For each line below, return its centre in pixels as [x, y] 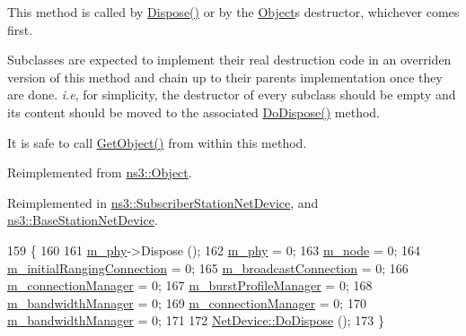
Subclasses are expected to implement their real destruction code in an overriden [229, 60]
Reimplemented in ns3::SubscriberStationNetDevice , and [163, 202]
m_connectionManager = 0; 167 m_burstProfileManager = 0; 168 [190, 285]
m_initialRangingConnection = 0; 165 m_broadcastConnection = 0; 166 [208, 267]
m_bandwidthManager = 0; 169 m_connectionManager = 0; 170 [187, 302]
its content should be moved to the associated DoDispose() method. [194, 112]
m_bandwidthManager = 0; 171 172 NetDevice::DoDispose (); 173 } [196, 320]
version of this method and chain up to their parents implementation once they [225, 77]
